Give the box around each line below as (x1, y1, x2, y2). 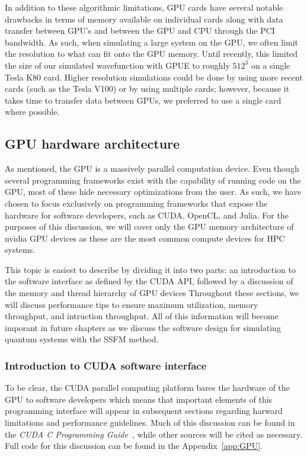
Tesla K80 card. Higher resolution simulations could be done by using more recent (5, 70, 303, 83)
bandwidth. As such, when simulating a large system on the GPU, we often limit (5, 36, 298, 48)
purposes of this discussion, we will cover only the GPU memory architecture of (5, 220, 294, 233)
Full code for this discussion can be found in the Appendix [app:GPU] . (5, 439, 263, 452)
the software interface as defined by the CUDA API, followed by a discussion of (5, 275, 293, 287)
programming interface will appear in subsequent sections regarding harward (5, 404, 283, 417)
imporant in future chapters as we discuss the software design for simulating (5, 321, 281, 333)
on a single (251, 59, 290, 71)
